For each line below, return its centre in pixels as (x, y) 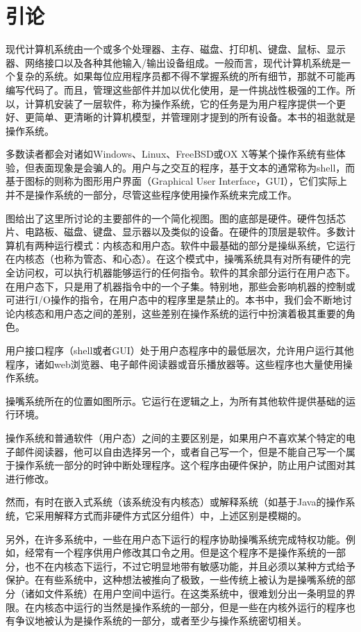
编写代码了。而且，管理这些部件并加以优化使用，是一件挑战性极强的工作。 (176, 89)
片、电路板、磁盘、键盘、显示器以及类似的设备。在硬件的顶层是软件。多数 (176, 232)
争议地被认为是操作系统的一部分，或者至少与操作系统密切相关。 (161, 621)
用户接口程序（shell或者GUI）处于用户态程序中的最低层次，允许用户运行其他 (180, 350)
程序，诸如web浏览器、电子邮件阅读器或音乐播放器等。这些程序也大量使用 (174, 364)
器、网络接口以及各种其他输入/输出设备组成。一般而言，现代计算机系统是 (173, 62)
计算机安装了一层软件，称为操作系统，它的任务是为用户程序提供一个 (180, 103)
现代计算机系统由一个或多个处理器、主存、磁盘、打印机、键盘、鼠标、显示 (176, 49)
